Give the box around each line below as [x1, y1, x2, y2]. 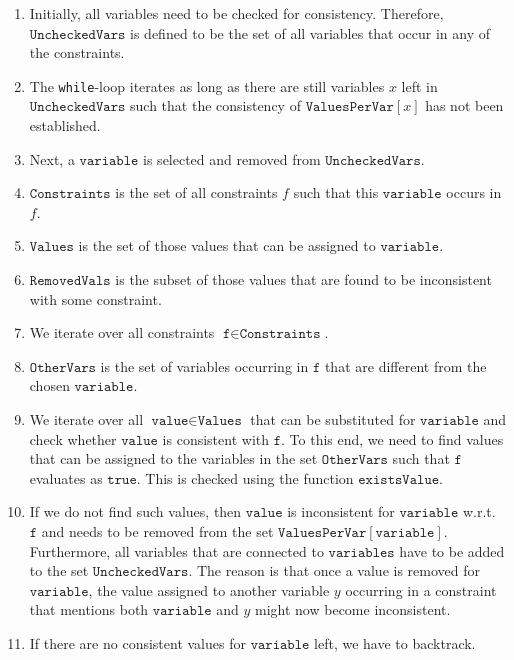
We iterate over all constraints [29, 322, 215, 343]
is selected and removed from [143, 148, 321, 169]
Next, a [29, 148, 75, 169]
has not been [425, 95, 504, 116]
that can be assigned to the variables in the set [29, 448, 318, 469]
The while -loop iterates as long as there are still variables [29, 75, 385, 96]
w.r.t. [462, 501, 496, 522]
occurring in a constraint [345, 579, 497, 600]
